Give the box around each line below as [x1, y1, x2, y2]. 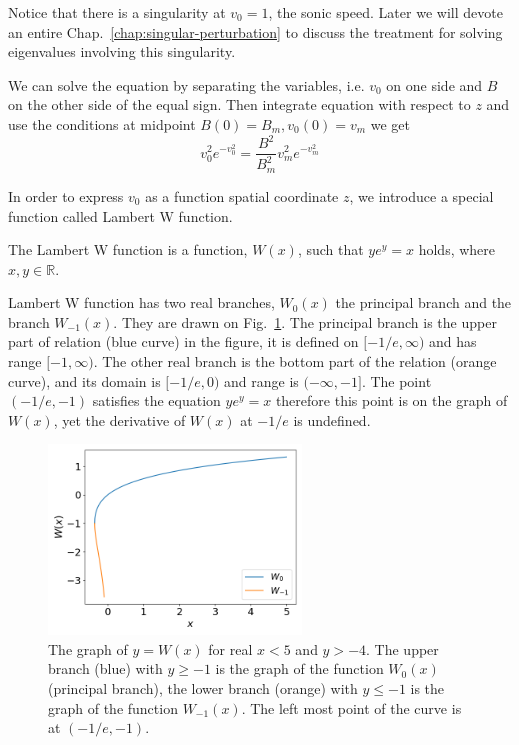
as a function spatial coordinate [145, 185, 339, 206]
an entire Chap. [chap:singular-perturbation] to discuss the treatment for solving [8, 21, 503, 42]
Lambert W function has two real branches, [8, 292, 275, 313]
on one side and [386, 74, 483, 95]
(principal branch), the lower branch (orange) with [48, 678, 358, 699]
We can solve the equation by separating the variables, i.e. [8, 74, 365, 95]
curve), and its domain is [8, 370, 161, 391]
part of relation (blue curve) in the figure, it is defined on [8, 331, 359, 352]
